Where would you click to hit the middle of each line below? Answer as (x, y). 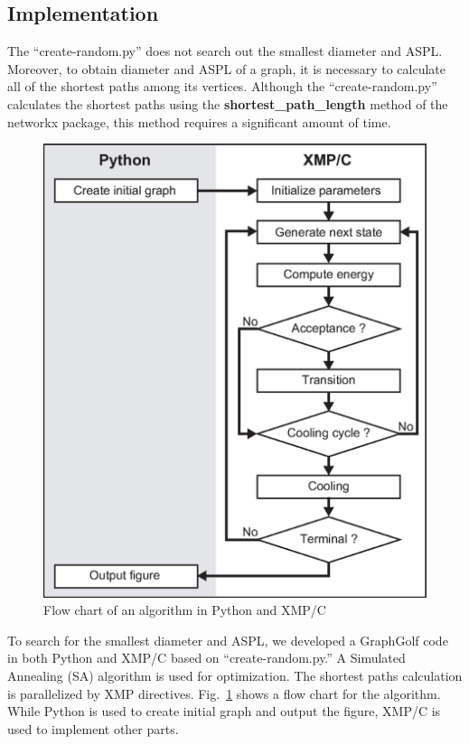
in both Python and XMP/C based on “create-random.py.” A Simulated (206, 658)
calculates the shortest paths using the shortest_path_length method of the (228, 103)
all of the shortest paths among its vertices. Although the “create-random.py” (222, 86)
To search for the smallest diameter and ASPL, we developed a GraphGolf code (228, 640)
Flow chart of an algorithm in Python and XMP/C (185, 610)
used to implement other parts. (93, 728)
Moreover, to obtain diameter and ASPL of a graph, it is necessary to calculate (226, 68)
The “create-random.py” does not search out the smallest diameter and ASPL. (225, 51)
